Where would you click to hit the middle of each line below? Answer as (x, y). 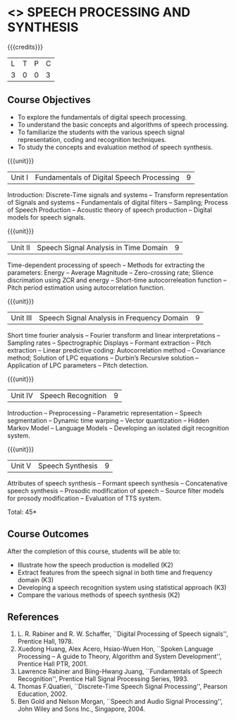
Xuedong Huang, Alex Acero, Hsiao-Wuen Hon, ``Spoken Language (115, 649)
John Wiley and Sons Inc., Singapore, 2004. (81, 709)
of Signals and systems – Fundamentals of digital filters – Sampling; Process (118, 202)
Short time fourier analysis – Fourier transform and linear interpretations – (114, 335)
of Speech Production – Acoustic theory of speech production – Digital (110, 210)
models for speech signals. (46, 217)
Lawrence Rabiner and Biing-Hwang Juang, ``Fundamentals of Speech (120, 671)
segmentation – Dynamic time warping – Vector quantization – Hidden (108, 420)
